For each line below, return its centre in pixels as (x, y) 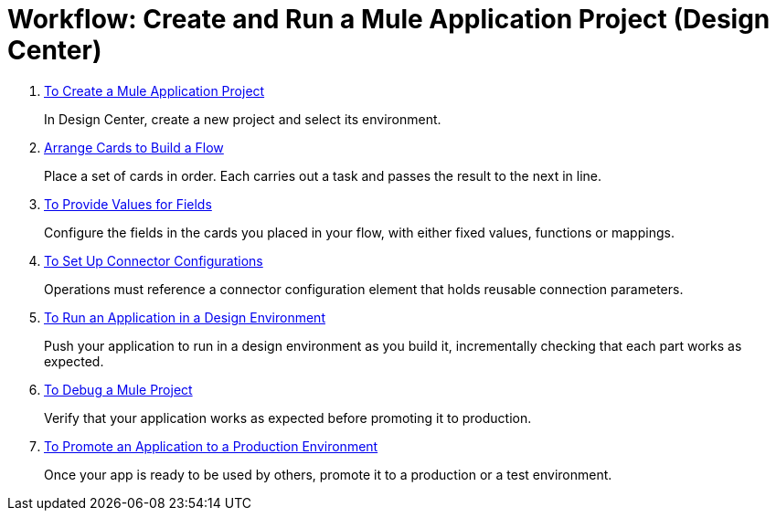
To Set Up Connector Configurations (154, 260)
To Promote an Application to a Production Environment (211, 446)
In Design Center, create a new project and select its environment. (243, 119)
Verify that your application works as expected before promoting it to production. (288, 418)
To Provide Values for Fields (128, 204)
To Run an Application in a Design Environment (185, 317)
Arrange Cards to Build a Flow (134, 147)
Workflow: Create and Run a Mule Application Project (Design (389, 19)
